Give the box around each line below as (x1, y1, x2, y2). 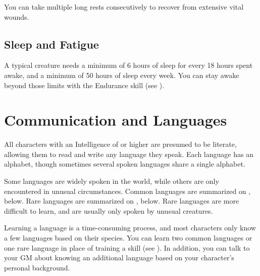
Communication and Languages (4, 109, 227, 130)
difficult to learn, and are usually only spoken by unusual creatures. (4, 205, 213, 216)
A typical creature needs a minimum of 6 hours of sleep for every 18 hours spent (4, 60, 253, 70)
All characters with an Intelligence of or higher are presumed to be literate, (4, 139, 237, 149)
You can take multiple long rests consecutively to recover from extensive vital (4, 2, 244, 12)
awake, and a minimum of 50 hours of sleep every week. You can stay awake (4, 69, 239, 80)
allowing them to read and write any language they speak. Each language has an (4, 148, 253, 159)
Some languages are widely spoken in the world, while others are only (4, 176, 219, 186)
